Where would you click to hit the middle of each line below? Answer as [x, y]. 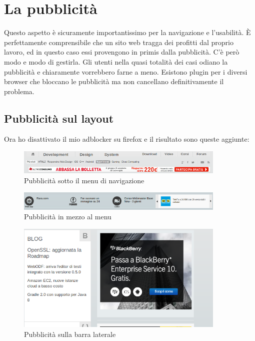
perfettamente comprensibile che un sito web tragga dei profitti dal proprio [119, 42]
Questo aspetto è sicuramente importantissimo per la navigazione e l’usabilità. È [127, 32]
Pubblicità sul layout [59, 118]
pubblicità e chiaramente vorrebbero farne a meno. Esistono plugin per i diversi [126, 71]
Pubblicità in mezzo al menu [68, 217]
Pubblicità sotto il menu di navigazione [84, 180]
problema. [19, 91]
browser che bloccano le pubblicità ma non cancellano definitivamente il [114, 81]
